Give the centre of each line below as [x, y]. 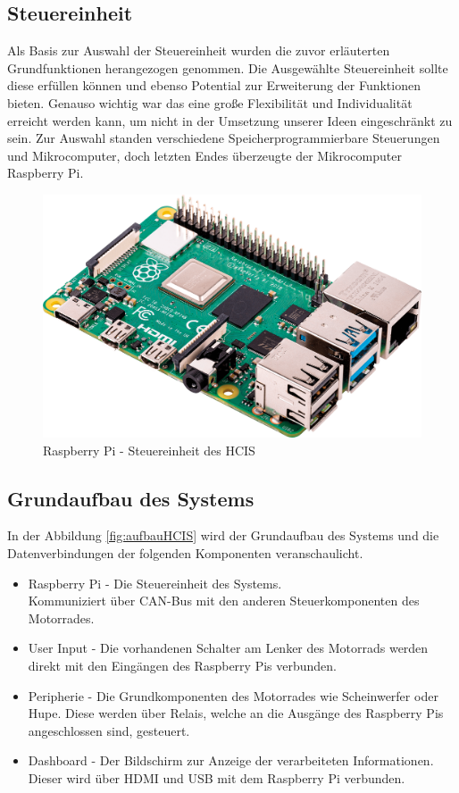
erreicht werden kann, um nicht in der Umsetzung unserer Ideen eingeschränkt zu [230, 120]
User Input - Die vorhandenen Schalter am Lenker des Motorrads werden [228, 648]
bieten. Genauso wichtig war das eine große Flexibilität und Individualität [210, 102]
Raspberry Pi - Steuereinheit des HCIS [149, 450]
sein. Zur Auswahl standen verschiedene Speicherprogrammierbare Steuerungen [224, 138]
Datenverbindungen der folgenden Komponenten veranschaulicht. [185, 552]
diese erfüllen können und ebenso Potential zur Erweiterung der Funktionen [214, 85]
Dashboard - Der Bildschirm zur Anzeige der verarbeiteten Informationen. [231, 760]
